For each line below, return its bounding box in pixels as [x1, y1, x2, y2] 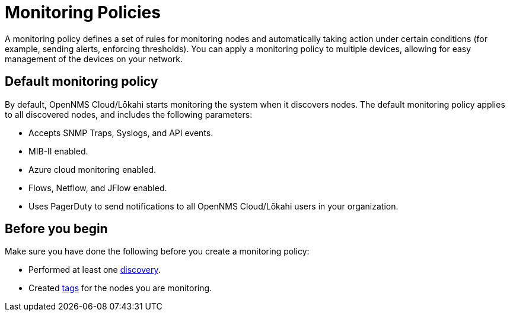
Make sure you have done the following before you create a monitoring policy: [5, 246, 310, 257]
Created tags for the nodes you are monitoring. [28, 283, 212, 294]
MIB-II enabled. [28, 146, 88, 156]
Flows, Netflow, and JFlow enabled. [28, 182, 167, 193]
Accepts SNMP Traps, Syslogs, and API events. [28, 127, 213, 138]
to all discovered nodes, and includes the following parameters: [5, 109, 253, 120]
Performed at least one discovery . [28, 265, 161, 275]
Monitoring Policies [5, 2, 161, 22]
